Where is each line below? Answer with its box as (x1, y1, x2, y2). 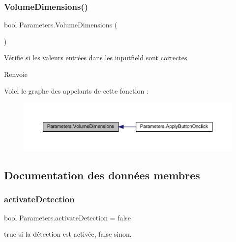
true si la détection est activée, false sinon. (4, 229, 132, 239)
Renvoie (4, 69, 28, 79)
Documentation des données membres (4, 167, 200, 182)
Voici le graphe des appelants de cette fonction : (4, 85, 148, 96)
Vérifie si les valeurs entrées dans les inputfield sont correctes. (4, 52, 189, 63)
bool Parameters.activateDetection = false (4, 212, 131, 222)
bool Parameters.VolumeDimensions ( (4, 20, 118, 30)
